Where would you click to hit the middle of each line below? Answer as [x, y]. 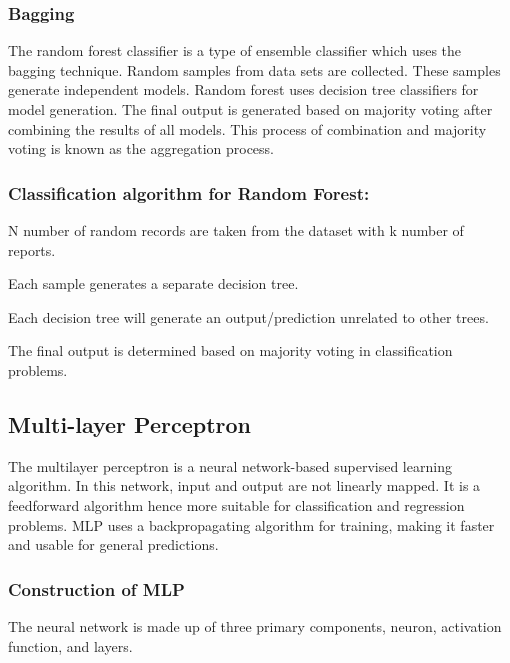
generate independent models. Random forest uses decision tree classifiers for [243, 89]
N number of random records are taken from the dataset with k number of [236, 230]
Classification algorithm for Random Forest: [189, 192]
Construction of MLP [96, 588]
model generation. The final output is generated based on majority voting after [250, 109]
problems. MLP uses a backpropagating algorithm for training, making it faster [251, 524]
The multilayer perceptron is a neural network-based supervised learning [230, 465]
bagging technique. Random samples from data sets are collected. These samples [254, 69]
